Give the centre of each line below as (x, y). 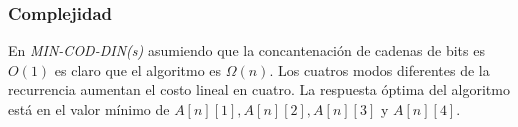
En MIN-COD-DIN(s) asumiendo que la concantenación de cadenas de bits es (246, 50)
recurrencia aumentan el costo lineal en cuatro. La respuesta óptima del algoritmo (259, 89)
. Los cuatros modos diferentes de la (379, 69)
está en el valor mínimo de (89, 109)
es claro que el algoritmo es (138, 69)
